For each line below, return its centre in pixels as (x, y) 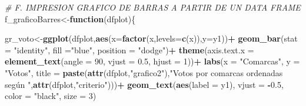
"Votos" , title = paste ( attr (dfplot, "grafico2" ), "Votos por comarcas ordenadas (144, 72)
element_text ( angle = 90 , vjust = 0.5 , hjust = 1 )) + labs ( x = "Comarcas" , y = (152, 61)
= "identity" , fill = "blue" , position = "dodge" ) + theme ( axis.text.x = (129, 49)
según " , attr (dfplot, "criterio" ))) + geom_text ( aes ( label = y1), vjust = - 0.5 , (144, 84)
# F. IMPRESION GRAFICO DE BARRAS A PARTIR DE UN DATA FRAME (153, 7)
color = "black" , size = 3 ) (51, 96)
